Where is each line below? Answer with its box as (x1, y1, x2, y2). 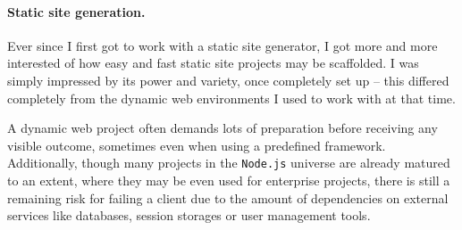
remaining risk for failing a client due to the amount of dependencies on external (7, 188, 449, 207)
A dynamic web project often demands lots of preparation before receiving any (7, 119, 438, 137)
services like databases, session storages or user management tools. (7, 206, 371, 225)
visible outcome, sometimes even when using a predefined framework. (7, 136, 386, 154)
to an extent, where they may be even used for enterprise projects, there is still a (7, 171, 450, 190)
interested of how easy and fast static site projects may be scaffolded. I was (7, 53, 419, 72)
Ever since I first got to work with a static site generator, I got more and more (7, 36, 438, 54)
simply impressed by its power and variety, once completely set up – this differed (7, 70, 449, 89)
